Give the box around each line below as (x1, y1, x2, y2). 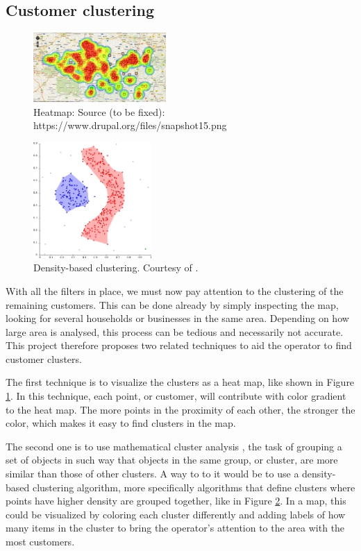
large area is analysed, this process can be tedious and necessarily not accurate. (6, 324, 344, 339)
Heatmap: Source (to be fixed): (33, 104, 165, 119)
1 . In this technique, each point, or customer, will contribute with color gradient (6, 389, 346, 403)
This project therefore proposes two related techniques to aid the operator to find (6, 338, 352, 353)
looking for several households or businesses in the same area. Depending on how (6, 311, 349, 325)
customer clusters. (6, 351, 82, 366)
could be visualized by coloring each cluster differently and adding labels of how (6, 507, 346, 521)
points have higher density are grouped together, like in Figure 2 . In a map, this (6, 493, 346, 508)
